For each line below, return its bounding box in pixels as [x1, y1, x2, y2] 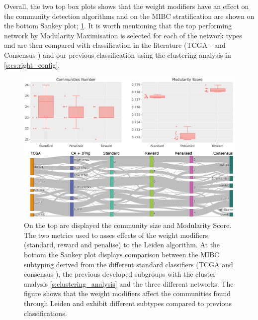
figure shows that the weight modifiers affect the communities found [24, 288, 231, 299]
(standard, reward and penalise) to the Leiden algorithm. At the [24, 239, 220, 250]
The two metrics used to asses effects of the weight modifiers [24, 229, 208, 240]
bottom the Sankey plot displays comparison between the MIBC [24, 249, 220, 259]
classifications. [24, 308, 67, 318]
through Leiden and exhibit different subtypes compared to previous [24, 298, 232, 308]
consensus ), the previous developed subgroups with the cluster [24, 269, 216, 279]
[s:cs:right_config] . [4, 59, 60, 70]
